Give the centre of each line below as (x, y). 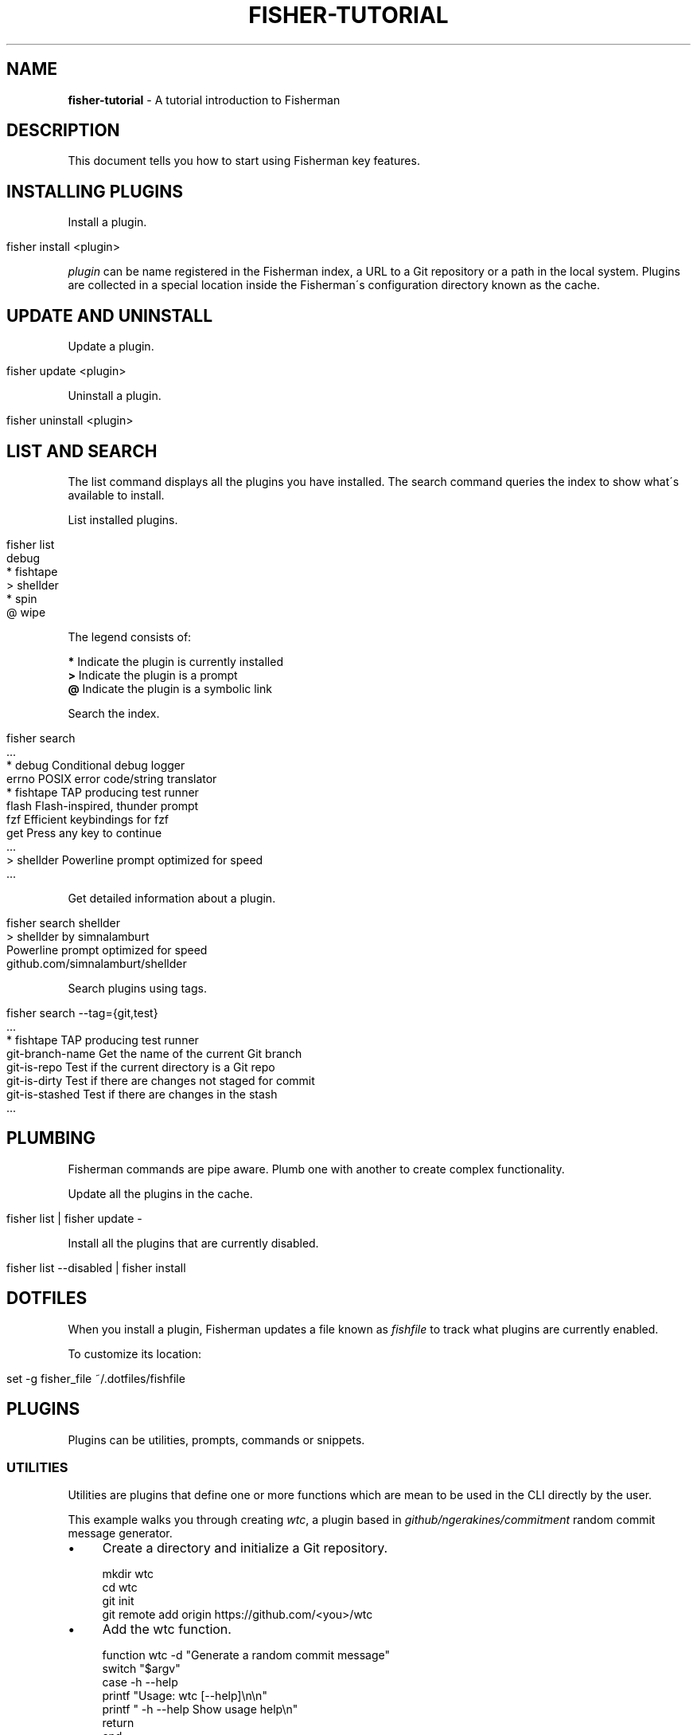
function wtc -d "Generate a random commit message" (246, 1655)
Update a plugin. (111, 347)
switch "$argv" (141, 1669)
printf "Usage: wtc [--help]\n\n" (185, 1696)
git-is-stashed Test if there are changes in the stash (142, 1094)
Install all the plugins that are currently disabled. (193, 1243)
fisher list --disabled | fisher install (96, 1267)
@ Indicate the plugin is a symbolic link (170, 688)
